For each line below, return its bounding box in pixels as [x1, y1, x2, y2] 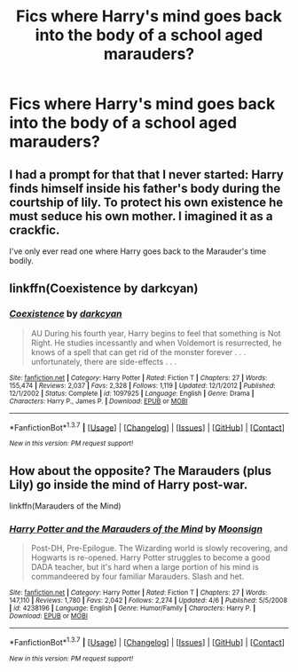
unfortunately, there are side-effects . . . [30, 356, 177, 367]
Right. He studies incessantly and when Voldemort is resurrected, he [30, 337, 282, 348]
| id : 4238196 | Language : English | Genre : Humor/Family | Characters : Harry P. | [9, 604, 256, 613]
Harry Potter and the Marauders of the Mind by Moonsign [9, 523, 263, 535]
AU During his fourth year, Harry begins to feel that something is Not [30, 328, 281, 338]
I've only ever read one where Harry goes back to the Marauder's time [9, 246, 267, 257]
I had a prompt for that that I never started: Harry [9, 167, 284, 182]
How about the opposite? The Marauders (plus [9, 463, 272, 478]
